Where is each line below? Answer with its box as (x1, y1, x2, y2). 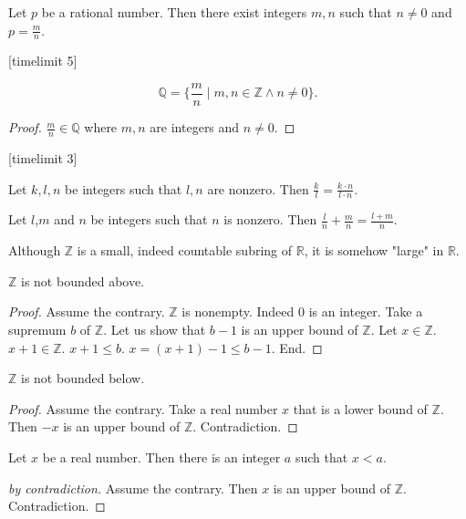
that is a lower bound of (293, 399, 428, 418)
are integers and (150, 118, 240, 137)
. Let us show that (103, 319, 206, 338)
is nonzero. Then (223, 210, 317, 229)
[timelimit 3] (8, 148, 78, 167)
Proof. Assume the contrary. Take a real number (8, 399, 278, 418)
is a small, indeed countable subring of (77, 241, 293, 260)
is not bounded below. (21, 368, 145, 388)
